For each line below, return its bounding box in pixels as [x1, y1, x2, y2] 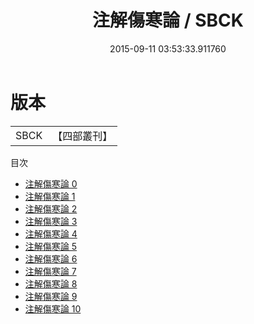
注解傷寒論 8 [24, 277, 78, 290]
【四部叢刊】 [52, 129, 113, 143]
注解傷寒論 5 [24, 240, 78, 252]
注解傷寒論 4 [24, 227, 78, 240]
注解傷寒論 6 [24, 252, 78, 265]
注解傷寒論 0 [24, 177, 78, 190]
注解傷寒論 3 [24, 215, 78, 227]
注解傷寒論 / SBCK [92, 9, 244, 32]
